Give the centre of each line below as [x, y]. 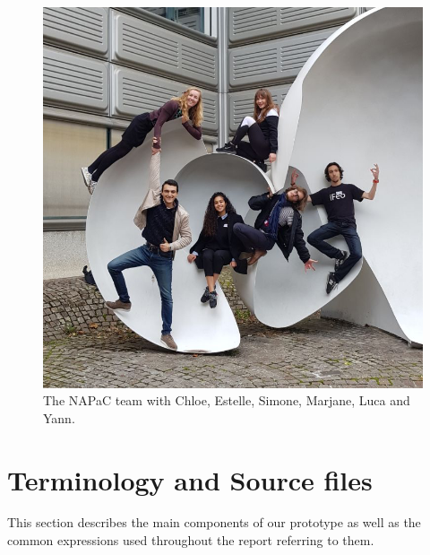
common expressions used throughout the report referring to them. [191, 540]
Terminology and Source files [190, 479]
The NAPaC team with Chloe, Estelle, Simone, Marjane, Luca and [227, 400]
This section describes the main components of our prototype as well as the [214, 522]
